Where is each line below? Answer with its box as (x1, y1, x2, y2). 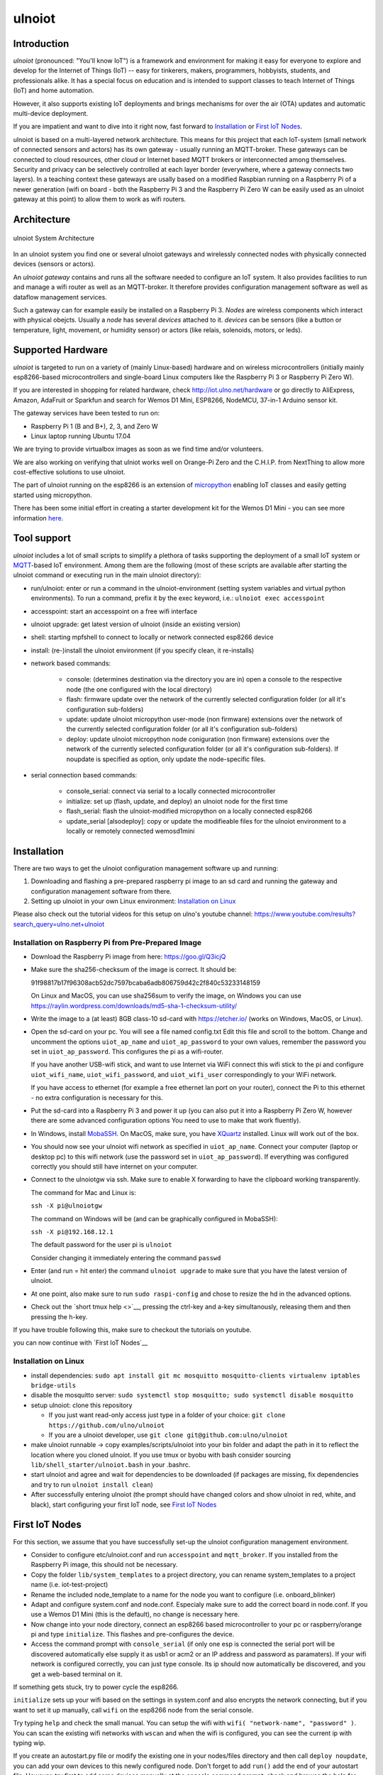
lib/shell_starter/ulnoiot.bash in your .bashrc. (30, 1460, 191, 1469)
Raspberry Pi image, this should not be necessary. (30, 1561, 178, 1569)
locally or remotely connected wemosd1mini (66, 826, 195, 835)
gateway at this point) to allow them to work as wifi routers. (13, 195, 187, 204)
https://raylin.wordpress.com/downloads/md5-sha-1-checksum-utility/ (30, 1001, 238, 1010)
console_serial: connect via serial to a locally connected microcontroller (66, 787, 276, 795)
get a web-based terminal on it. (30, 1669, 123, 1678)
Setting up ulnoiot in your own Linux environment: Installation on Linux (30, 897, 236, 905)
